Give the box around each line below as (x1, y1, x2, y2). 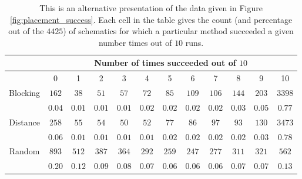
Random (9, 145, 40, 157)
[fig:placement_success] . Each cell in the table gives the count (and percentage (9, 13, 293, 25)
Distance (9, 115, 40, 128)
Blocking (9, 87, 41, 99)
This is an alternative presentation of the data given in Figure (39, 2, 263, 14)
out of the (8, 25, 44, 37)
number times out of (98, 36, 172, 48)
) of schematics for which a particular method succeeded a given (63, 25, 294, 37)
